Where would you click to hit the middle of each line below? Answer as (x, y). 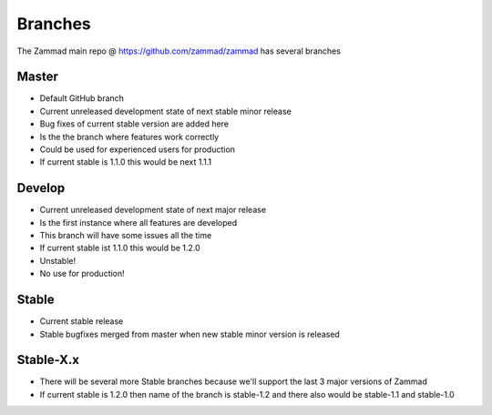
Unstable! (58, 260)
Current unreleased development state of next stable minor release (165, 111)
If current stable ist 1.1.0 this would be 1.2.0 (120, 248)
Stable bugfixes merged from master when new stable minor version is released (190, 334)
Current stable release (82, 321)
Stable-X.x (48, 360)
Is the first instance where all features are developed (138, 222)
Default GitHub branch (82, 98)
